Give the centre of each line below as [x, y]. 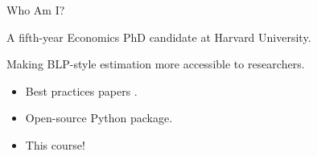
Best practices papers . [81, 90]
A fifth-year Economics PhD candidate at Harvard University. [159, 37]
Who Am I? [36, 10]
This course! [55, 144]
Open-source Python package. [99, 118]
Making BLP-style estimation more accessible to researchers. [156, 64]
